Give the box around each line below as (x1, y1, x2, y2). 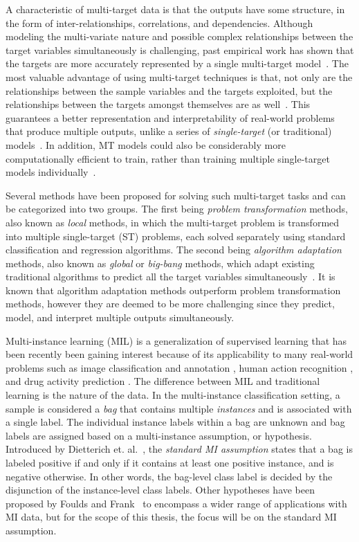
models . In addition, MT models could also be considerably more (6, 137, 286, 152)
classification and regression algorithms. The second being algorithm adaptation (6, 242, 342, 257)
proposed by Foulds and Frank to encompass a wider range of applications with (6, 496, 347, 510)
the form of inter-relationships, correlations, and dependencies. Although (6, 15, 313, 30)
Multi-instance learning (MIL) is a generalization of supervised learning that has (6, 333, 347, 347)
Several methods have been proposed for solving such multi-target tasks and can (6, 188, 346, 202)
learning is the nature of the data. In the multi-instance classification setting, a (6, 388, 340, 402)
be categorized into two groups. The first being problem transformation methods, (6, 201, 348, 216)
